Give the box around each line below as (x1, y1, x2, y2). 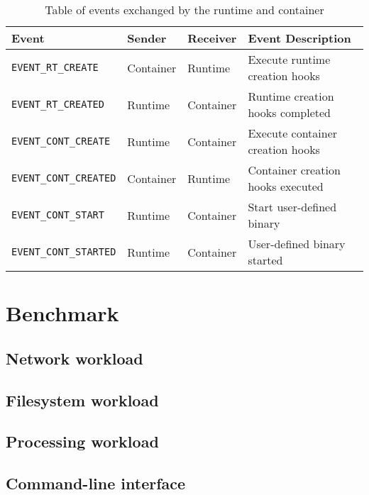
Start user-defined (248, 199, 337, 215)
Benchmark (6, 299, 119, 328)
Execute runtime (248, 51, 331, 67)
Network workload (6, 347, 143, 369)
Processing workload (6, 430, 159, 452)
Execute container (248, 125, 338, 141)
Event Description (248, 30, 351, 46)
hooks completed (248, 104, 331, 121)
